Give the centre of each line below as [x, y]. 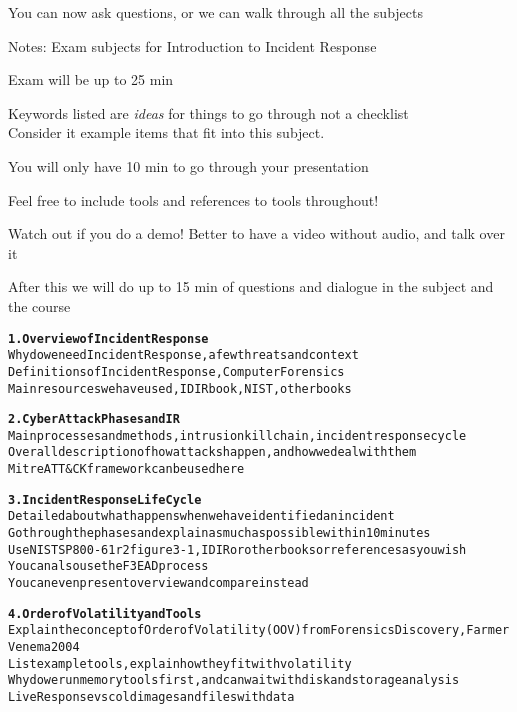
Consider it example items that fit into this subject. [166, 132]
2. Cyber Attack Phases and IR [94, 419]
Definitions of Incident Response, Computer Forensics [176, 371]
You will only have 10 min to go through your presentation [188, 165]
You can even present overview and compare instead [158, 583]
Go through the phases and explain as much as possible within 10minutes [219, 533]
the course [39, 305]
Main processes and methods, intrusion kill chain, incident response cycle [237, 435]
